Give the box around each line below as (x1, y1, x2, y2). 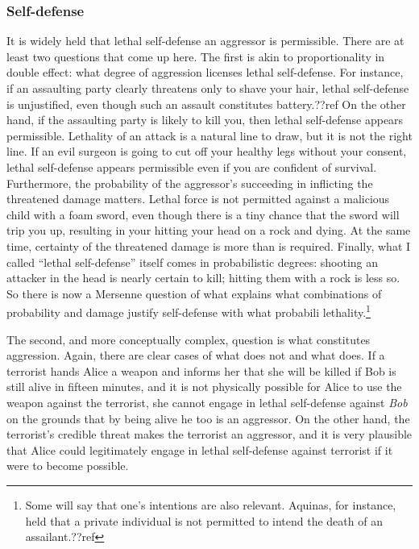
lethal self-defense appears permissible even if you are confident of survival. (6, 158, 377, 175)
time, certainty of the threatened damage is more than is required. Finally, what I (6, 237, 411, 254)
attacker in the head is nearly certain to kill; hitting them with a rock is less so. (6, 269, 400, 286)
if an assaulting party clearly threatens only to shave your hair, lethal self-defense (6, 80, 409, 96)
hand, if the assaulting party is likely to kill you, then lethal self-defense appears (6, 111, 404, 128)
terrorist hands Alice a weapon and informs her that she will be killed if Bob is (6, 362, 396, 379)
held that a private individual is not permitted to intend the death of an (25, 512, 383, 529)
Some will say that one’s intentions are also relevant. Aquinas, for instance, (25, 496, 396, 513)
